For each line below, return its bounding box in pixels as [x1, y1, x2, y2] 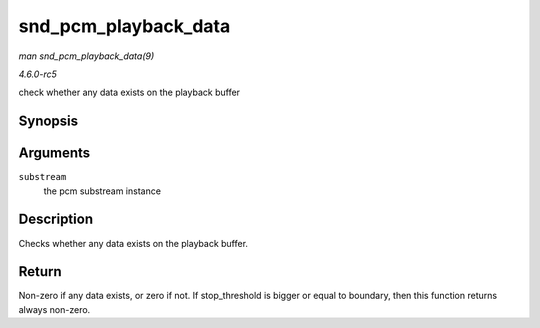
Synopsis [18, 113, 79, 130]
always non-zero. [18, 303, 91, 315]
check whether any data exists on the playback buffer [18, 86, 240, 99]
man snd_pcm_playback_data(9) [18, 50, 155, 62]
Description [18, 211, 94, 228]
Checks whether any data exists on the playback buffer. [18, 237, 249, 249]
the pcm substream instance [43, 185, 162, 197]
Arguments [18, 145, 91, 162]
